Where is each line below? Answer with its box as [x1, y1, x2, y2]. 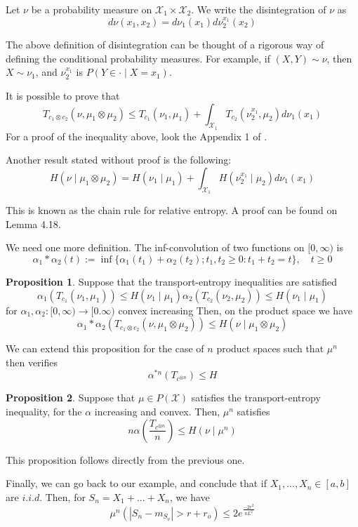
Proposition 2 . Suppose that [6, 390, 135, 405]
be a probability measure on [31, 2, 152, 16]
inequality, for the [6, 404, 82, 419]
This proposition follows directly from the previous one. [6, 452, 245, 467]
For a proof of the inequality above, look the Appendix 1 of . [6, 128, 267, 143]
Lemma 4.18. [6, 216, 61, 231]
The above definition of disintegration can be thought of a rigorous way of [6, 37, 324, 52]
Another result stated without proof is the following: [6, 152, 232, 167]
